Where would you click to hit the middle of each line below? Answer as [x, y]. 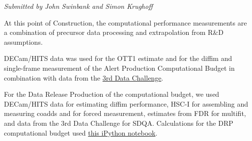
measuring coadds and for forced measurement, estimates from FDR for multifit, [125, 113]
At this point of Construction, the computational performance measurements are [126, 22]
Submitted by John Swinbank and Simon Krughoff [78, 6]
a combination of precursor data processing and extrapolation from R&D [114, 32]
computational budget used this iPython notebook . [81, 132]
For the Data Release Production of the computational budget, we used [112, 94]
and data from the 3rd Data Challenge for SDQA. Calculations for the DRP [119, 123]
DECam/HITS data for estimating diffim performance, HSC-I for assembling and [126, 103]
